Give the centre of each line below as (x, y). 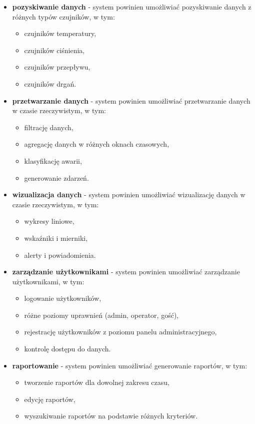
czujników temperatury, (60, 33)
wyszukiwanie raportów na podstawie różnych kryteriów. (111, 416)
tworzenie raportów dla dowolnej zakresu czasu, (97, 382)
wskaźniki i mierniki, (56, 238)
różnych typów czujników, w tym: (63, 16)
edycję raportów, (50, 399)
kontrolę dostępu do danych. (67, 349)
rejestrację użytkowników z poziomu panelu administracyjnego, (120, 332)
